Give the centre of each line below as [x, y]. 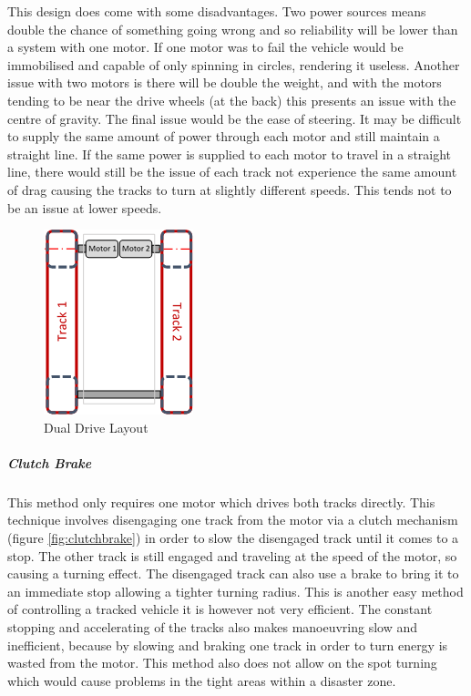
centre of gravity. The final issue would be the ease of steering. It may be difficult [235, 118]
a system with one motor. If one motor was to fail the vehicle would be [205, 47]
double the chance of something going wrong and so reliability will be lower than [233, 29]
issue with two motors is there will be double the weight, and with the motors [225, 82]
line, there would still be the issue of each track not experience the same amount [232, 172]
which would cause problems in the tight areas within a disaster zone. [202, 680]
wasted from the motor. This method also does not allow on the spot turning [222, 663]
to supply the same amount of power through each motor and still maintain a [224, 136]
